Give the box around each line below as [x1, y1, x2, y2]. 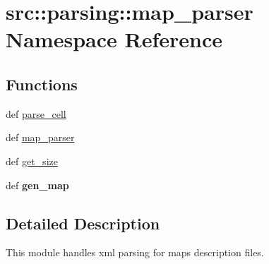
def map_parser [6, 130, 75, 145]
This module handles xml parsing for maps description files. [6, 245, 264, 260]
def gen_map [6, 177, 69, 192]
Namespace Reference [6, 25, 222, 54]
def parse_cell [6, 106, 66, 121]
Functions [6, 73, 78, 95]
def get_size [6, 153, 58, 168]
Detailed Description [6, 212, 160, 234]
